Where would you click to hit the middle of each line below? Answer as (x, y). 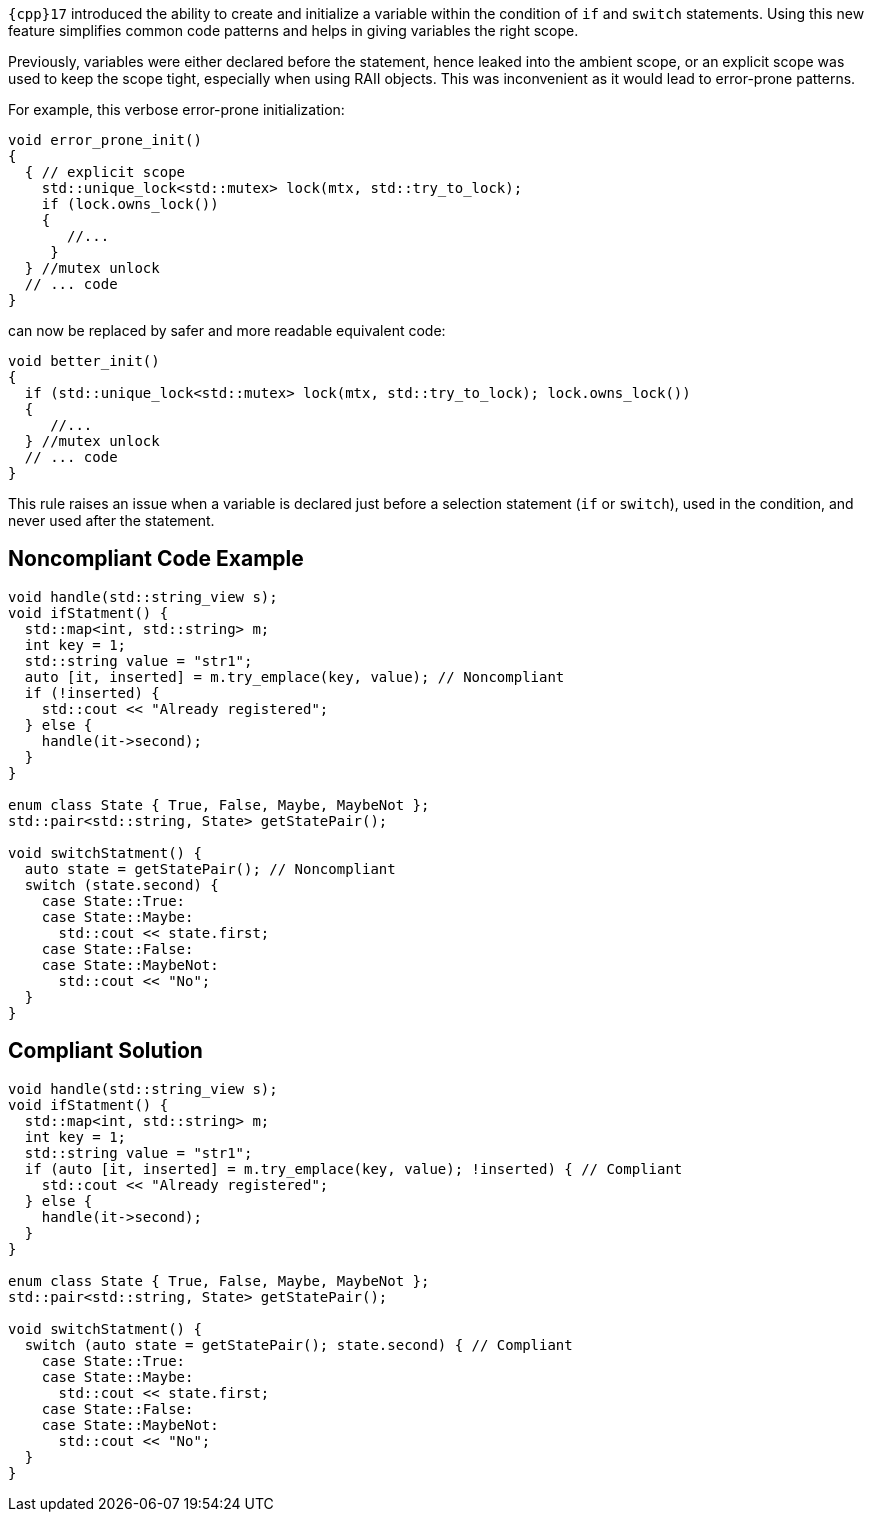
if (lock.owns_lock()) (130, 204)
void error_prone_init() (105, 140)
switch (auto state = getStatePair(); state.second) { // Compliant (298, 1344)
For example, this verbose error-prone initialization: (176, 109)
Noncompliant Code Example (156, 559)
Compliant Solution (105, 1051)
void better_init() (84, 361)
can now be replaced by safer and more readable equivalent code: (227, 330)
